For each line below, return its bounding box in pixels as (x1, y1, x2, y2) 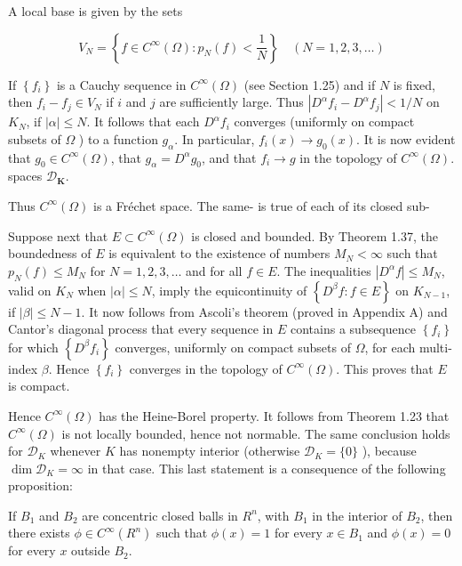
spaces (8, 166, 43, 185)
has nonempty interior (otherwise (119, 441, 300, 460)
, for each (364, 337, 416, 356)
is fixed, (393, 75, 435, 93)
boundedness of (8, 244, 92, 263)
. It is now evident (356, 129, 456, 148)
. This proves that (336, 359, 434, 377)
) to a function (78, 129, 158, 148)
